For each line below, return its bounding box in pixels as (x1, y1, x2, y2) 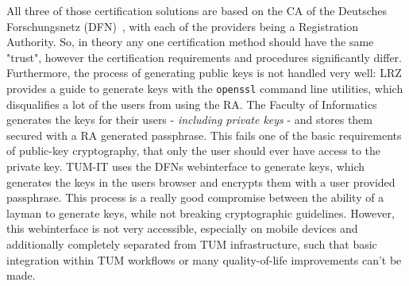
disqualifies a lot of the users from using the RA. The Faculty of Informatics (6, 95, 377, 112)
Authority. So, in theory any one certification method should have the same (6, 33, 374, 50)
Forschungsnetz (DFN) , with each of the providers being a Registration (6, 17, 359, 34)
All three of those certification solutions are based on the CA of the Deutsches (6, 2, 388, 18)
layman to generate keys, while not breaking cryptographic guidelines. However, (6, 204, 395, 221)
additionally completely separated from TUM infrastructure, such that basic (6, 235, 377, 252)
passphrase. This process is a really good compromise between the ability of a (6, 189, 384, 206)
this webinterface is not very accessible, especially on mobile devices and (6, 220, 358, 237)
